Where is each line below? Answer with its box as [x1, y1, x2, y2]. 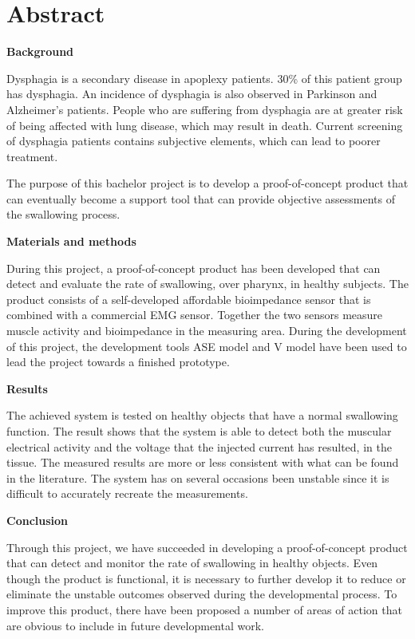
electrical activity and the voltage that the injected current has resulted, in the [6, 438, 392, 455]
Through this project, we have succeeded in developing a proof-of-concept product [6, 538, 408, 555]
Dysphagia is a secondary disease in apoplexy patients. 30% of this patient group [6, 69, 402, 86]
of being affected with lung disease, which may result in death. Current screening [6, 116, 403, 133]
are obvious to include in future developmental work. [6, 617, 264, 633]
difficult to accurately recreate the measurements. [6, 485, 248, 502]
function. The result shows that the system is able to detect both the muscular [6, 423, 392, 439]
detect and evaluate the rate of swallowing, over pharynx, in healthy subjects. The [6, 275, 409, 292]
